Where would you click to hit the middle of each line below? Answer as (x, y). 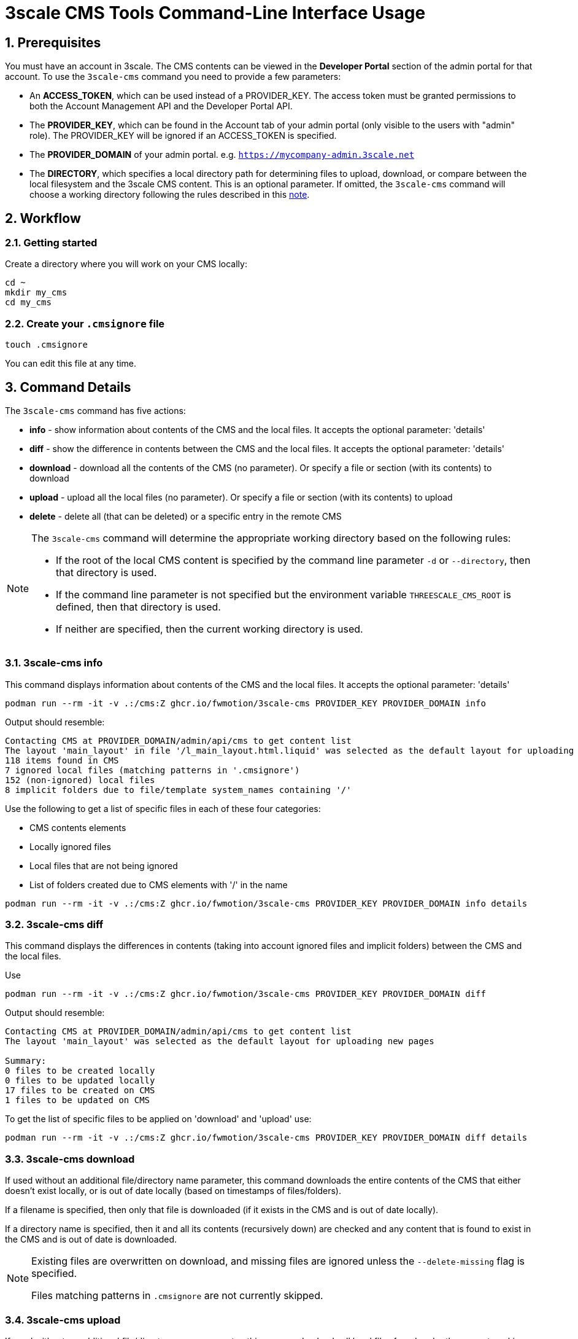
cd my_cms (28, 303)
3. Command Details (68, 387)
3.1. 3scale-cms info (54, 663)
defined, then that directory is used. (138, 607)
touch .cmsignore (46, 345)
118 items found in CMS (62, 760)
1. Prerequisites (53, 42)
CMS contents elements (78, 827)
